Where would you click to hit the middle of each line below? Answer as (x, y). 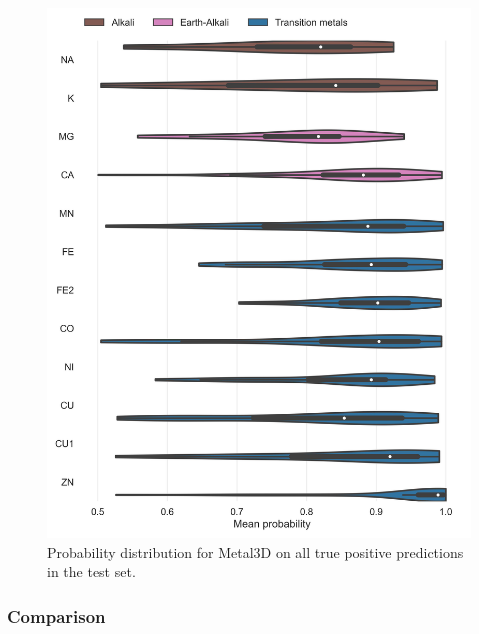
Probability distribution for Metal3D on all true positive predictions (255, 551)
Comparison (56, 615)
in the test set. (91, 571)
